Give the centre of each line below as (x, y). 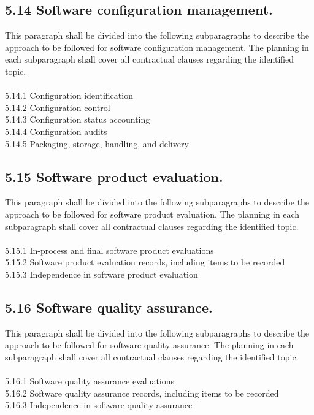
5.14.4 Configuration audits (56, 131)
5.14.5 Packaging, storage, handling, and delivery (97, 143)
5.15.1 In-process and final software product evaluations (109, 250)
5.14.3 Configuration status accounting (78, 119)
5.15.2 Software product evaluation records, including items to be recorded (145, 262)
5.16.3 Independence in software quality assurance (99, 405)
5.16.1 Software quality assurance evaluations (90, 381)
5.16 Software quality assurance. (109, 307)
